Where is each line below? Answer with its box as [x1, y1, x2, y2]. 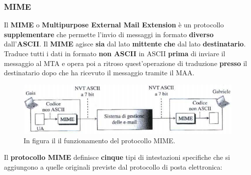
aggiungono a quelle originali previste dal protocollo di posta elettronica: [4, 161, 223, 172]
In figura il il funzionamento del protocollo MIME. [24, 135, 175, 146]
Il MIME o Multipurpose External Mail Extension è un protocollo [4, 20, 224, 30]
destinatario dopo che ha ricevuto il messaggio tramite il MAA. [4, 67, 195, 78]
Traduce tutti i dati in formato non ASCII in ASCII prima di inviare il [4, 48, 225, 58]
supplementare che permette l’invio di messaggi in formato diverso [4, 29, 214, 39]
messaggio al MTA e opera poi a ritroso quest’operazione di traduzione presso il [4, 58, 247, 68]
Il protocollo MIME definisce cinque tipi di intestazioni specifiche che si [4, 152, 230, 162]
